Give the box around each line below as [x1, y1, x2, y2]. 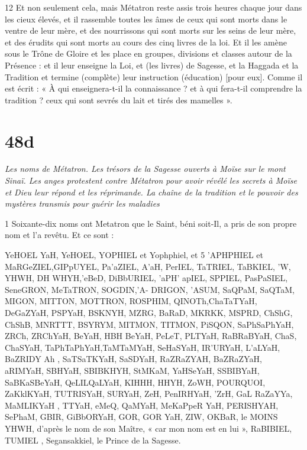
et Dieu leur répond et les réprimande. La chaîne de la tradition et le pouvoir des [5, 185, 298, 198]
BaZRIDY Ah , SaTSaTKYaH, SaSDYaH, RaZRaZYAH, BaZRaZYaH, [5, 353, 262, 365]
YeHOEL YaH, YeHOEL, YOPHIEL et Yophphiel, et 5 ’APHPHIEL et [5, 249, 263, 261]
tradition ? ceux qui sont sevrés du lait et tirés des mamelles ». [5, 93, 232, 106]
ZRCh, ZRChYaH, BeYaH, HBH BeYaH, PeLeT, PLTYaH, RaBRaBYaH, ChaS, [5, 330, 297, 342]
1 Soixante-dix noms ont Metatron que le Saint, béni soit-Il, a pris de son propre [5, 217, 297, 229]
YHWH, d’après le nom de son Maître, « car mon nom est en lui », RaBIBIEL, [5, 422, 292, 434]
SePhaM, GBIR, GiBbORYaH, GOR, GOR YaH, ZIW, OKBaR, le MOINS [5, 410, 278, 423]
